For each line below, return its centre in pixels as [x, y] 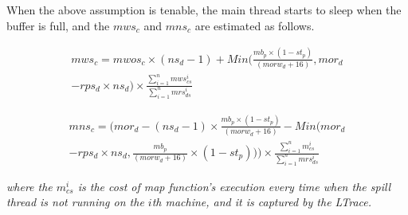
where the [29, 186]
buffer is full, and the [58, 25]
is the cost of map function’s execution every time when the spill [234, 186]
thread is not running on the [75, 202]
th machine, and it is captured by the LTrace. [262, 202]
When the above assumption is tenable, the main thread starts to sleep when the [204, 10]
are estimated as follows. [255, 25]
